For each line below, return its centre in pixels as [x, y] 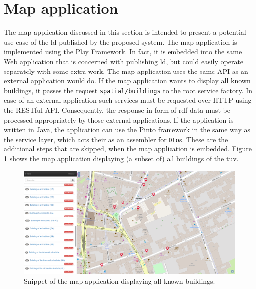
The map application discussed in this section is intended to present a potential [125, 32]
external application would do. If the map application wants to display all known [127, 81]
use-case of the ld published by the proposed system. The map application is [121, 41]
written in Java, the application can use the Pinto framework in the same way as [127, 129]
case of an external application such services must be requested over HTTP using [128, 100]
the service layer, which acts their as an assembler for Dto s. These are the [116, 139]
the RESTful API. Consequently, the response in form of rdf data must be [117, 109]
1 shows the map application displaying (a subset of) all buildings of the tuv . [121, 158]
